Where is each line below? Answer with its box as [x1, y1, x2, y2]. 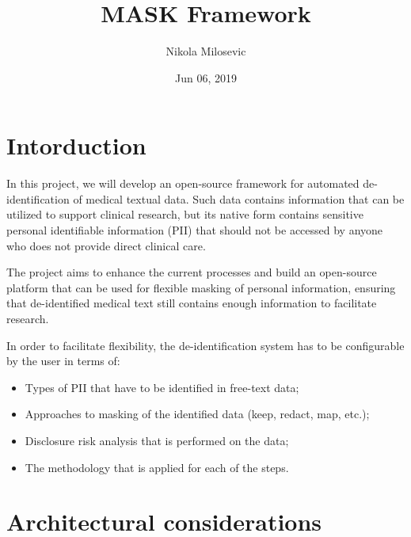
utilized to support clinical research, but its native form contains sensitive [6, 206, 363, 223]
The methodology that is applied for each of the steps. [25, 459, 289, 475]
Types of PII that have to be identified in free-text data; [25, 379, 299, 395]
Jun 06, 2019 [175, 69, 237, 86]
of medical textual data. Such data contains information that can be [73, 190, 405, 207]
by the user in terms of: [6, 352, 120, 369]
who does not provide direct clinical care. [6, 237, 206, 253]
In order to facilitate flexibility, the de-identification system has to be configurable [6, 337, 405, 353]
